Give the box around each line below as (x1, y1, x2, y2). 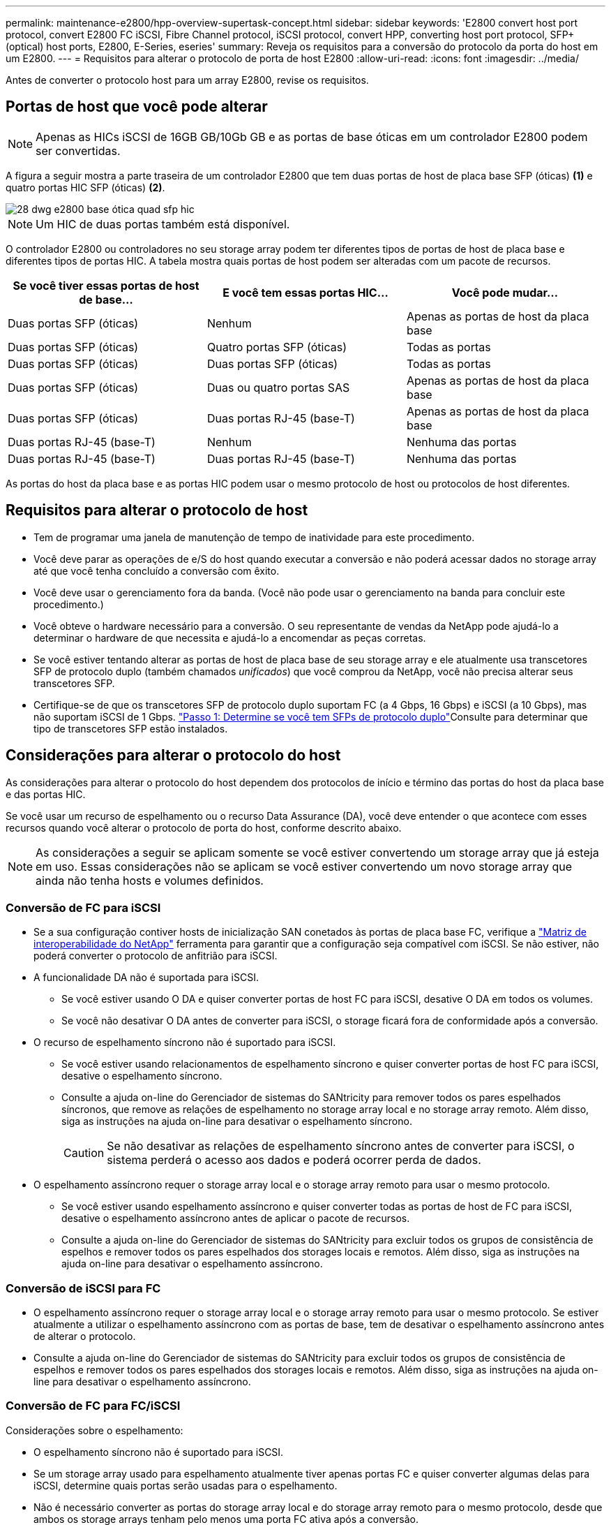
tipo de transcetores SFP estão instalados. (33, 722, 228, 735)
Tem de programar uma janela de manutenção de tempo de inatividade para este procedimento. (33, 531, 475, 543)
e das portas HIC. (6, 788, 86, 800)
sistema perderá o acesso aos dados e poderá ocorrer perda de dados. (107, 1153, 481, 1167)
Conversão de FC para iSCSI (6, 900, 161, 915)
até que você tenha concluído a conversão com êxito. (33, 564, 280, 577)
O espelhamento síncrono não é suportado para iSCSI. (33, 1445, 284, 1458)
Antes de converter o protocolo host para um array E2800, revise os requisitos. (6, 74, 369, 86)
